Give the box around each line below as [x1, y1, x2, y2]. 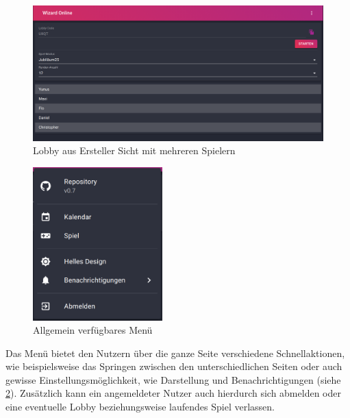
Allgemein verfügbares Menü [33, 323, 153, 337]
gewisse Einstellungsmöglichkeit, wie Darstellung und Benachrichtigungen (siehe [5, 372, 341, 386]
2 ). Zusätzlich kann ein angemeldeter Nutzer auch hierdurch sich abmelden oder [5, 386, 341, 400]
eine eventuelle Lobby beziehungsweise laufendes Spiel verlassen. [5, 399, 275, 414]
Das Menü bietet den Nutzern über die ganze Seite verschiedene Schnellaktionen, [5, 345, 345, 360]
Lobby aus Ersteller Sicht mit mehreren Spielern [33, 143, 236, 158]
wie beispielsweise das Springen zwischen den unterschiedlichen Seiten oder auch [5, 359, 342, 373]
